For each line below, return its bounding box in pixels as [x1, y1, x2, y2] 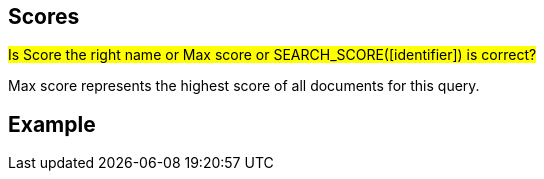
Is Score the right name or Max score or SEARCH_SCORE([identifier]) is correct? [8, 46, 537, 64]
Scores [8, 4, 80, 29]
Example [8, 111, 96, 137]
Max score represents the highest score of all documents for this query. [8, 77, 480, 95]
